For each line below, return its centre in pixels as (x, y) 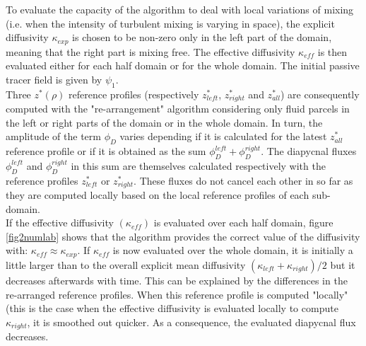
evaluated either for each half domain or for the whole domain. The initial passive (183, 65)
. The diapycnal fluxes (309, 151)
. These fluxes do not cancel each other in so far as (243, 180)
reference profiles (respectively (134, 94)
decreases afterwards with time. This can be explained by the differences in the (177, 280)
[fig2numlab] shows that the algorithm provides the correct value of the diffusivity (183, 236)
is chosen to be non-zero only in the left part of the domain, (202, 37)
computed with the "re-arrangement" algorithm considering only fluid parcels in (178, 109)
